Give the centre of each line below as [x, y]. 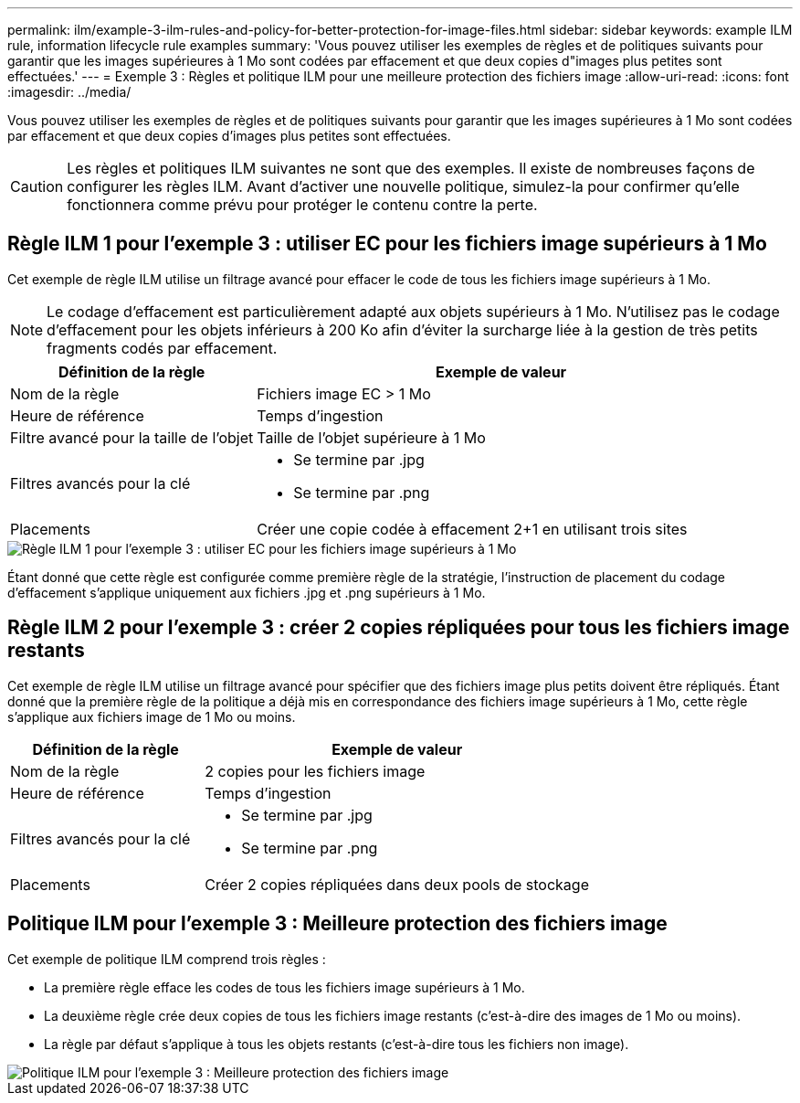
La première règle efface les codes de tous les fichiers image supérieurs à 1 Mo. [284, 987]
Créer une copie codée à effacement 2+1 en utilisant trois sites [472, 529]
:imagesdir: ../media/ [69, 92]
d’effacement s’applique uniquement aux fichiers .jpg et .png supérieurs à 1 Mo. [247, 592]
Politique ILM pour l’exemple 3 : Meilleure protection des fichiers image [337, 924]
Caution [37, 186]
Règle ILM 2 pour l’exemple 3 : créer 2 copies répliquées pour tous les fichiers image [399, 628]
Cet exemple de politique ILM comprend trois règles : [167, 959]
